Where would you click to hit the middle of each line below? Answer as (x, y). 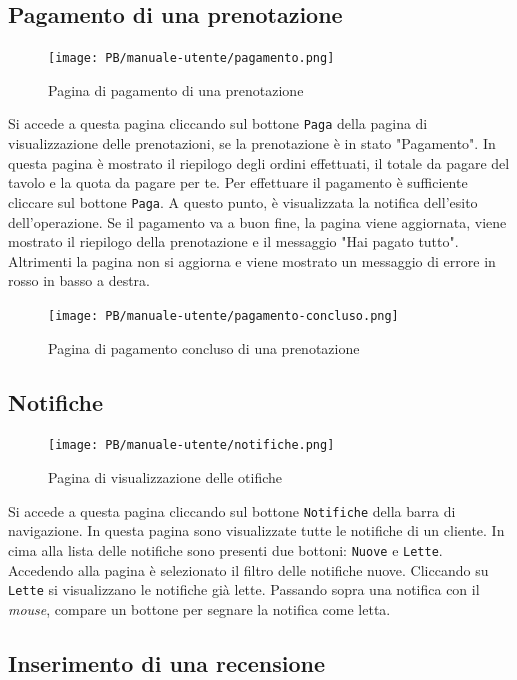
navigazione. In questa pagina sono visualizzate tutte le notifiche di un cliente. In (256, 530)
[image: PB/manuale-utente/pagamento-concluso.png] (223, 315)
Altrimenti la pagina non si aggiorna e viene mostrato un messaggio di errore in (252, 260)
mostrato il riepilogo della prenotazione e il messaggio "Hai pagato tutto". (233, 241)
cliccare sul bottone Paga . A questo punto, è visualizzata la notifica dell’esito (243, 201)
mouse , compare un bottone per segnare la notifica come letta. (199, 608)
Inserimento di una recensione (167, 662)
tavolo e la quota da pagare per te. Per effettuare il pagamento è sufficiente (238, 182)
